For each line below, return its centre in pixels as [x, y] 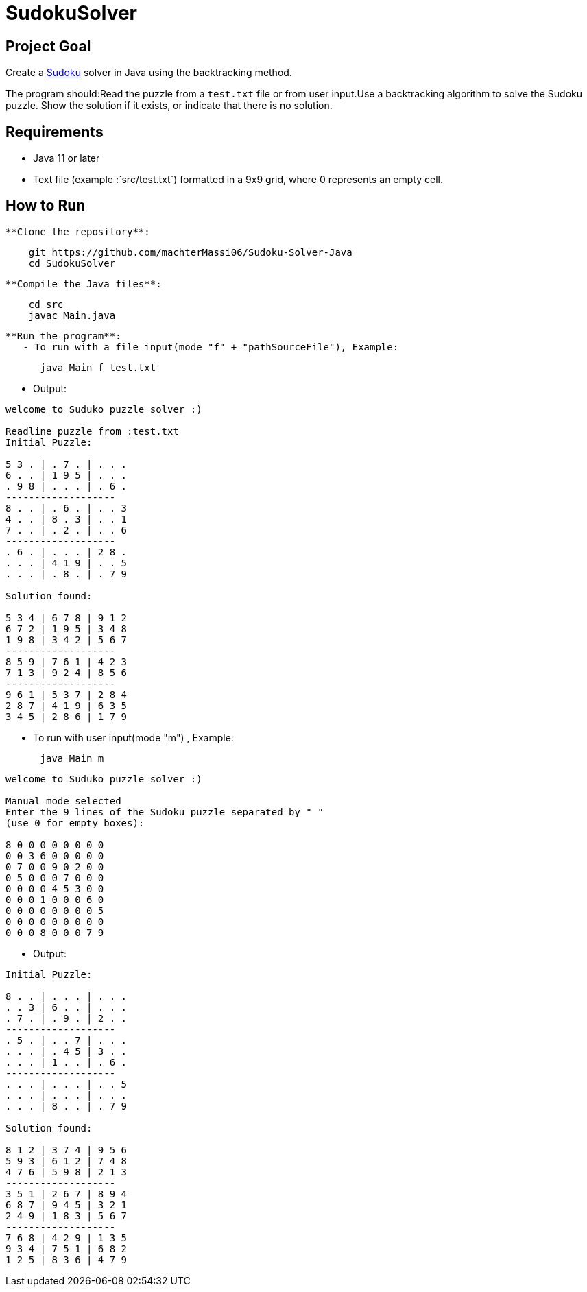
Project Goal [48, 46]
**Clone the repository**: [78, 231]
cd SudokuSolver [72, 263]
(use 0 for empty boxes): [75, 823]
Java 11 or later [67, 158]
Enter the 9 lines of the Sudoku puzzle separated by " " [165, 812]
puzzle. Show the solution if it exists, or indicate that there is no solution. [169, 106]
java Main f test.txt [98, 367]
